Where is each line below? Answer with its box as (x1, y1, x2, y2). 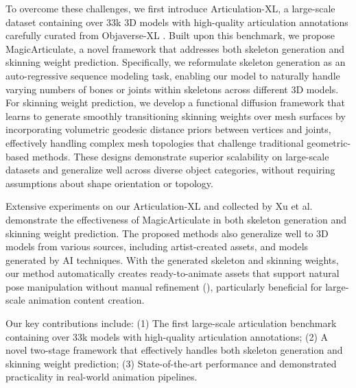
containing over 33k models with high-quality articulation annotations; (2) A (5, 329, 329, 343)
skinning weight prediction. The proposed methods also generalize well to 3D (5, 226, 329, 240)
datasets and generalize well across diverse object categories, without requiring (5, 162, 335, 177)
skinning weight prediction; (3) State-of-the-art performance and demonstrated (5, 356, 337, 370)
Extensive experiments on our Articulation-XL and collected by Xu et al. (5, 199, 313, 213)
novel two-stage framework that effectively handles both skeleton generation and (5, 343, 343, 357)
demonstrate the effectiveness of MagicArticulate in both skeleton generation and (5, 212, 347, 226)
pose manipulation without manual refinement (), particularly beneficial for (5, 279, 322, 293)
